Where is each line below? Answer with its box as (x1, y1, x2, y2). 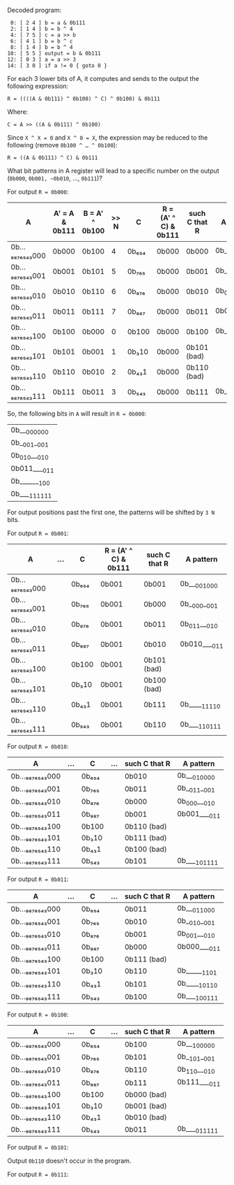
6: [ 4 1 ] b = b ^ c (10, 38, 73, 45)
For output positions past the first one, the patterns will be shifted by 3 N (7, 508, 215, 516)
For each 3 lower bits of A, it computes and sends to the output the (7, 75, 200, 82)
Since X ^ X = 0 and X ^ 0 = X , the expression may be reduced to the (7, 133, 208, 142)
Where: (7, 108, 29, 116)
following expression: (7, 82, 68, 90)
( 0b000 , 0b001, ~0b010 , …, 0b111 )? (7, 174, 103, 182)
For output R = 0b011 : (7, 875, 69, 883)
